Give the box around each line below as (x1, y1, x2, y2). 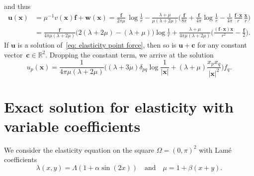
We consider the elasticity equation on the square (4, 144, 155, 155)
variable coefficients (4, 116, 141, 136)
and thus (4, 1, 31, 11)
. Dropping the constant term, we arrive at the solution (45, 49, 214, 59)
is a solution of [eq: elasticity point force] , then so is (17, 39, 176, 50)
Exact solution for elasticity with (4, 96, 234, 117)
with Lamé (199, 144, 232, 155)
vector (4, 49, 23, 59)
